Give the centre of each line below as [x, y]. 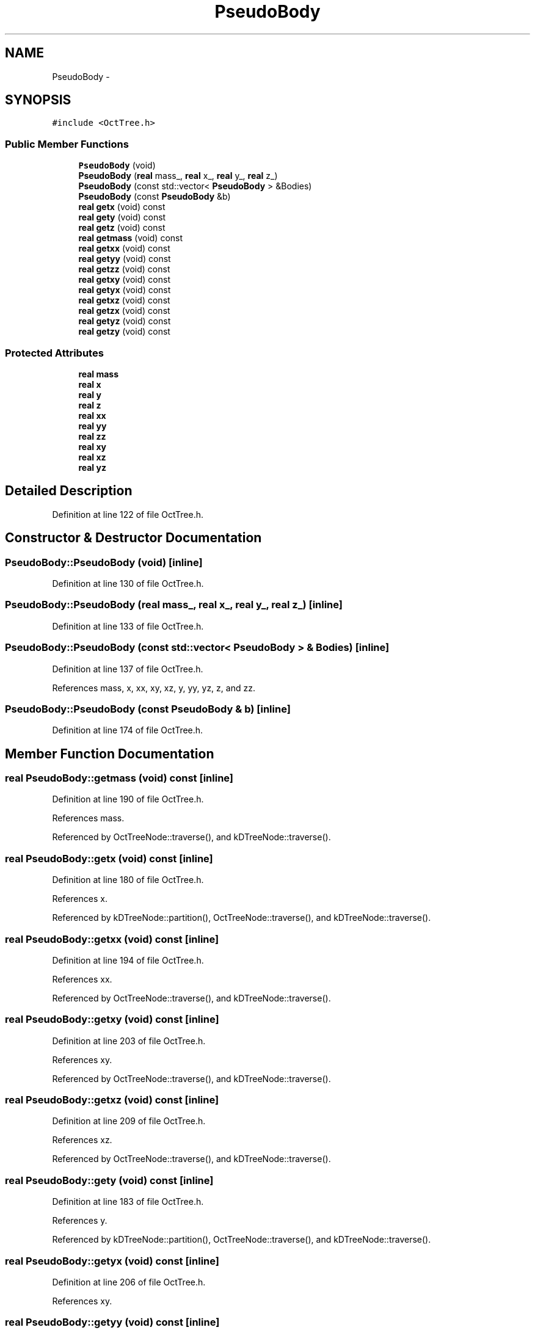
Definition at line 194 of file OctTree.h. [128, 960]
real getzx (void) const [124, 311]
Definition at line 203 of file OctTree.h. [129, 1041]
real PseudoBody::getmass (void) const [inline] [119, 778]
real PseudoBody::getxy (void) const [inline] [112, 1019]
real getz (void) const [122, 228]
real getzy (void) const [124, 332]
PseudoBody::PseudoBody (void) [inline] [104, 562]
